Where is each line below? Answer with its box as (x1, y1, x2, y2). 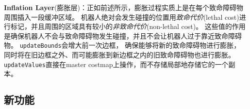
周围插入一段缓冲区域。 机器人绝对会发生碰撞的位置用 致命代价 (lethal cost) (4, 12, 239, 22)
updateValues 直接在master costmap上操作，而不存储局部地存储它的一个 (4, 59, 229, 69)
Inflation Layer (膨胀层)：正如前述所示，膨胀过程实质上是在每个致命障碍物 (4, 2, 243, 12)
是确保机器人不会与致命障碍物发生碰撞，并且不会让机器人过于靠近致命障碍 (4, 30, 242, 41)
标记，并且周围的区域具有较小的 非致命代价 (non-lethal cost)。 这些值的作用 (10, 21, 246, 31)
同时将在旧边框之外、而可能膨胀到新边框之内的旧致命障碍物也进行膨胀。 (4, 50, 235, 60)
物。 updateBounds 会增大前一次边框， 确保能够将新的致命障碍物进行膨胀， (4, 40, 241, 50)
